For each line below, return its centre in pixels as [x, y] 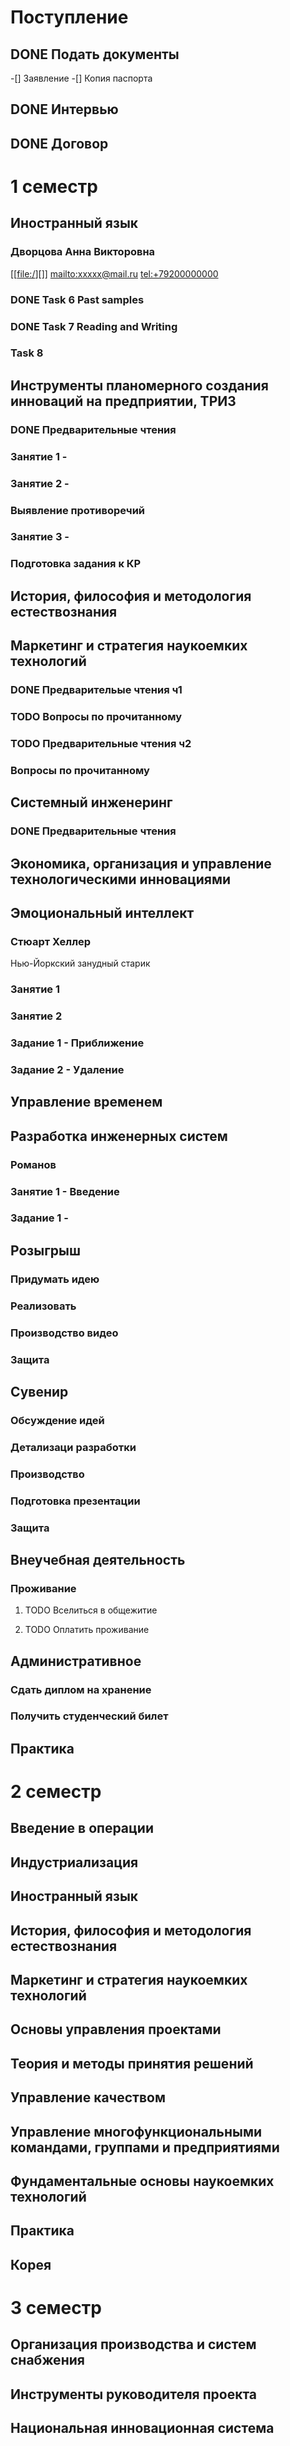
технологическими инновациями [121, 879]
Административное [76, 1661]
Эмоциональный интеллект [102, 912]
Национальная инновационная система [142, 2428]
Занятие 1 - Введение [65, 1191]
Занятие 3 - [40, 537]
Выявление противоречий [78, 510]
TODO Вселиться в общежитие [91, 1610]
